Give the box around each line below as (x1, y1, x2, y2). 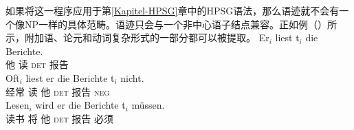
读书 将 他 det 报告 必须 (5, 111, 113, 125)
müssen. (131, 98, 165, 112)
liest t (275, 30, 300, 45)
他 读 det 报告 (5, 57, 69, 72)
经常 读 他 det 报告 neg (5, 84, 110, 98)
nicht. (120, 70, 144, 85)
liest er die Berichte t (25, 70, 115, 85)
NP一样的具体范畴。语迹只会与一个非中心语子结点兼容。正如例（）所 (24, 17, 338, 31)
